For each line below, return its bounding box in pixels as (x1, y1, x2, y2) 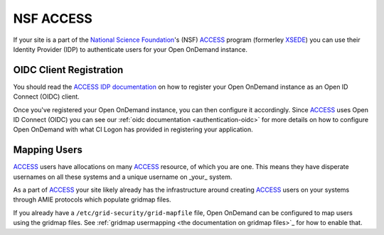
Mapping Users (13, 144, 83, 156)
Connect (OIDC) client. (13, 92, 80, 101)
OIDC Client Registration (13, 64, 124, 76)
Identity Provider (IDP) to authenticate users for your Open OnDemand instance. (13, 45, 248, 53)
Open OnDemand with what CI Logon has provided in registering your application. (13, 125, 253, 134)
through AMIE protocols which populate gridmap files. (13, 195, 171, 204)
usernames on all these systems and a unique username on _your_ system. (13, 173, 233, 181)
